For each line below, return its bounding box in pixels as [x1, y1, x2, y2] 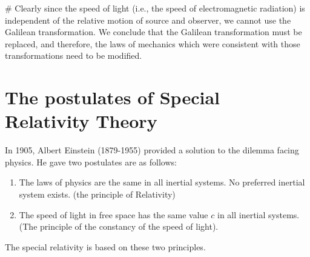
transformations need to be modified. [5, 49, 142, 62]
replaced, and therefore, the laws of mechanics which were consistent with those [5, 37, 300, 50]
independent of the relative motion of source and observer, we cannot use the [5, 13, 291, 26]
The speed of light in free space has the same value [19, 208, 208, 221]
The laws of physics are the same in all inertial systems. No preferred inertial [19, 176, 305, 189]
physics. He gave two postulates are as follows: [5, 155, 177, 168]
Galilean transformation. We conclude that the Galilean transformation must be [5, 25, 302, 38]
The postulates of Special [5, 85, 220, 110]
